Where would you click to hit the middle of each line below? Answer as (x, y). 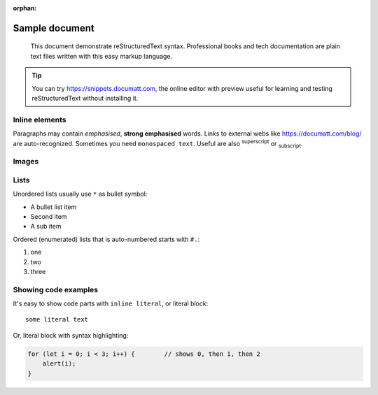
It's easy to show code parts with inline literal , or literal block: (111, 303)
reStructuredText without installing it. (85, 98)
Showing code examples (55, 289)
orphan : (25, 8)
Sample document (54, 28)
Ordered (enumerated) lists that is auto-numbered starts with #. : (106, 239)
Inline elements (40, 120)
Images (26, 161)
